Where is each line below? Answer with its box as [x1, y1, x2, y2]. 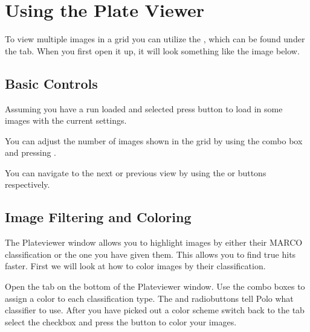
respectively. [5, 178, 50, 191]
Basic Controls [5, 74, 98, 92]
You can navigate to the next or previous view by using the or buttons [5, 166, 266, 179]
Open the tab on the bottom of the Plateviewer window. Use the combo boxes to [5, 280, 305, 293]
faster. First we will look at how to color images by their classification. [5, 260, 266, 272]
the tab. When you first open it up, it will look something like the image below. [5, 44, 300, 57]
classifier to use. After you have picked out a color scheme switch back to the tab [5, 304, 305, 316]
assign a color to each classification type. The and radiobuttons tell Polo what [5, 292, 294, 304]
